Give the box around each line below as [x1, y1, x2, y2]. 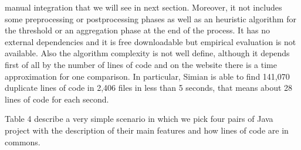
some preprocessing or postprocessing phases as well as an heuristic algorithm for [5, 12, 296, 25]
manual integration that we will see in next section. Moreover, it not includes [5, 1, 282, 13]
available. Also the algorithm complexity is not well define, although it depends [5, 47, 290, 59]
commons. [5, 135, 40, 148]
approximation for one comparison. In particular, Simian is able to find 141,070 [5, 70, 290, 82]
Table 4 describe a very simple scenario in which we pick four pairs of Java [5, 112, 273, 125]
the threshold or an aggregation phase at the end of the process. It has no [5, 24, 270, 36]
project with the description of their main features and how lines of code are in [5, 124, 289, 136]
